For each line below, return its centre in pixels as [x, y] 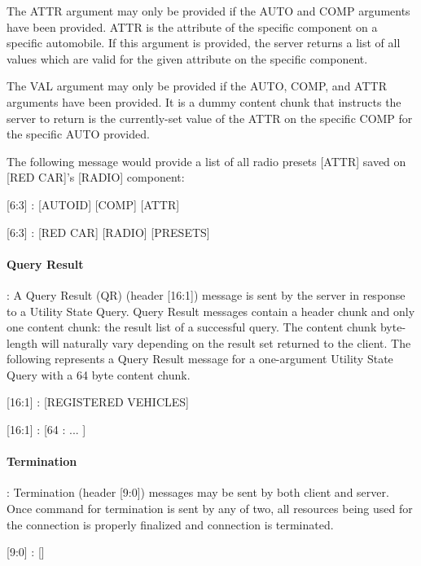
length [22, 342]
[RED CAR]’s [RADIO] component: [96, 177]
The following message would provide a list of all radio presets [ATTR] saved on [206, 161]
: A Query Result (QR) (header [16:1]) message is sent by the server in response [206, 294]
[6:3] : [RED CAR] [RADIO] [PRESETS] [108, 232]
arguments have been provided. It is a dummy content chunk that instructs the [204, 101]
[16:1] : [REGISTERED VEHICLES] [98, 402]
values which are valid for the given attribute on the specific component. [187, 58]
